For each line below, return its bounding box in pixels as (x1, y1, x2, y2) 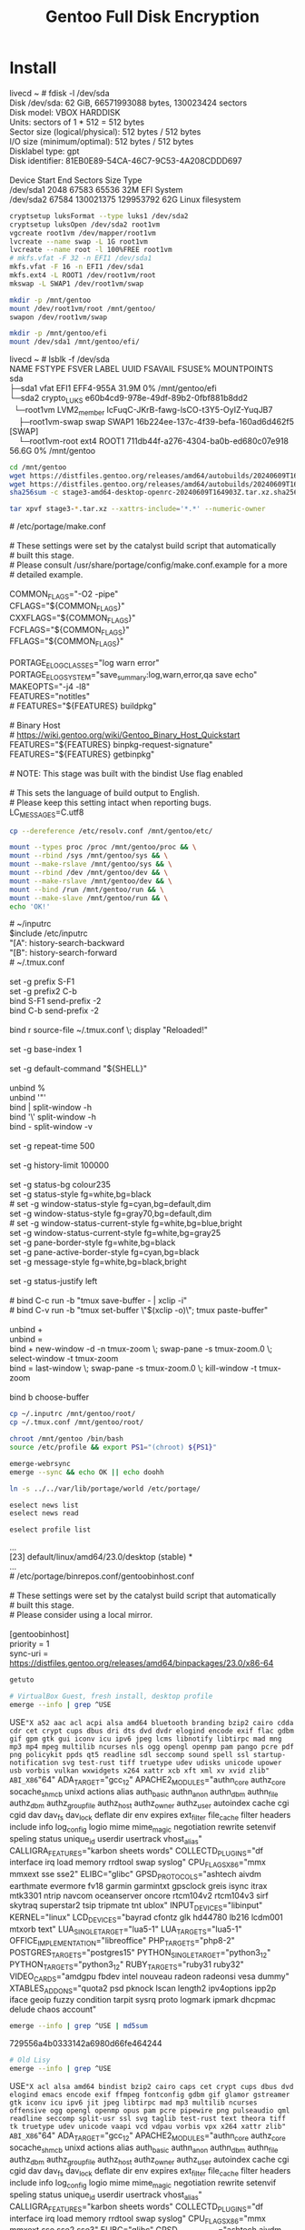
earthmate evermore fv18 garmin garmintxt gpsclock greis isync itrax (9, 1880, 268, 1891)
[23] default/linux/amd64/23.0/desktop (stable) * (9, 1552, 193, 1562)
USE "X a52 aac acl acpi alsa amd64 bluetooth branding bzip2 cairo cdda (9, 1716, 294, 1727)
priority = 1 (9, 1639, 50, 1650)
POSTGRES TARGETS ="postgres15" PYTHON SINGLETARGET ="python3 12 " (9, 1947, 271, 1960)
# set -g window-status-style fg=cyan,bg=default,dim (9, 1199, 212, 1210)
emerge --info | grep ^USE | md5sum (9, 2022, 148, 2031)
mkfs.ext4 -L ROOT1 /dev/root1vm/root (9, 271, 156, 280)
